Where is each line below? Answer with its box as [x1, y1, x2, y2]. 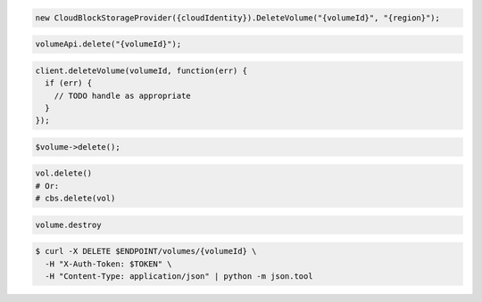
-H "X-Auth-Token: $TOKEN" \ [45, 258, 173, 269]
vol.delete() [35, 168, 93, 178]
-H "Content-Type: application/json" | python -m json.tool [45, 272, 313, 282]
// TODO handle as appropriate [54, 90, 191, 101]
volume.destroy [35, 219, 102, 230]
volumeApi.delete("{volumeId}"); [35, 39, 182, 49]
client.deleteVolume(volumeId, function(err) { [35, 65, 247, 76]
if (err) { [45, 78, 93, 88]
